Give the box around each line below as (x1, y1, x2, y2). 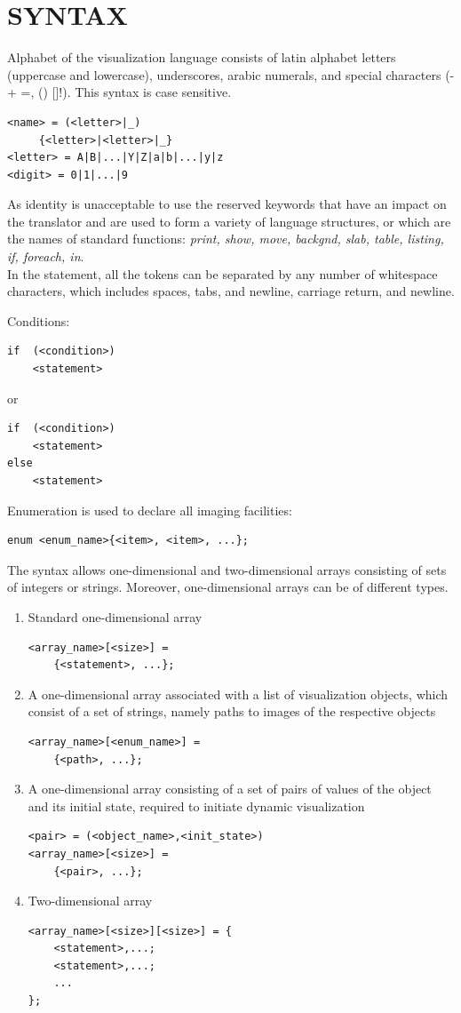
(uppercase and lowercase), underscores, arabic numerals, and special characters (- (7, 65, 455, 84)
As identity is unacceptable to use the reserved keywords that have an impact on (7, 195, 447, 213)
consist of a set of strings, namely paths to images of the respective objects (28, 702, 436, 721)
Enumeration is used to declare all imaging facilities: (7, 500, 292, 519)
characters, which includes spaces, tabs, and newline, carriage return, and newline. (7, 282, 455, 300)
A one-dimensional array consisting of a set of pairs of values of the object (28, 779, 432, 798)
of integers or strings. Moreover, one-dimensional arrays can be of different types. (7, 578, 449, 596)
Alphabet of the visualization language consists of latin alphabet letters (7, 48, 396, 67)
